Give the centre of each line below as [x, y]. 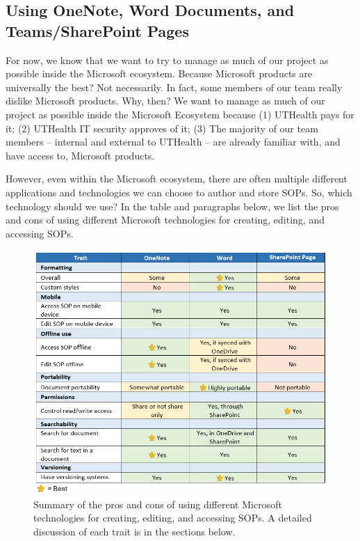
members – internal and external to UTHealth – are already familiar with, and [173, 142]
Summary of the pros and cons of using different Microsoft [158, 504]
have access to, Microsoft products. [80, 155]
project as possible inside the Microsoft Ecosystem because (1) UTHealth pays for [180, 114]
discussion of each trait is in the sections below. [134, 531]
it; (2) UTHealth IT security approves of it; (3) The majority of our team [162, 128]
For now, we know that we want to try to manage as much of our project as [167, 60]
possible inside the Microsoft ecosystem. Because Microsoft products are [159, 73]
